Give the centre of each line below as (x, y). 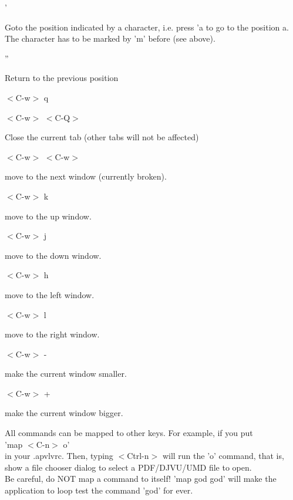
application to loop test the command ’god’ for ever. (99, 490)
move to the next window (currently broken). (86, 176)
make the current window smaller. (66, 374)
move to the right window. (52, 334)
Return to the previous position (62, 78)
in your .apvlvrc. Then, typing (59, 456)
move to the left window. (50, 294)
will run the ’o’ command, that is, (223, 456)
